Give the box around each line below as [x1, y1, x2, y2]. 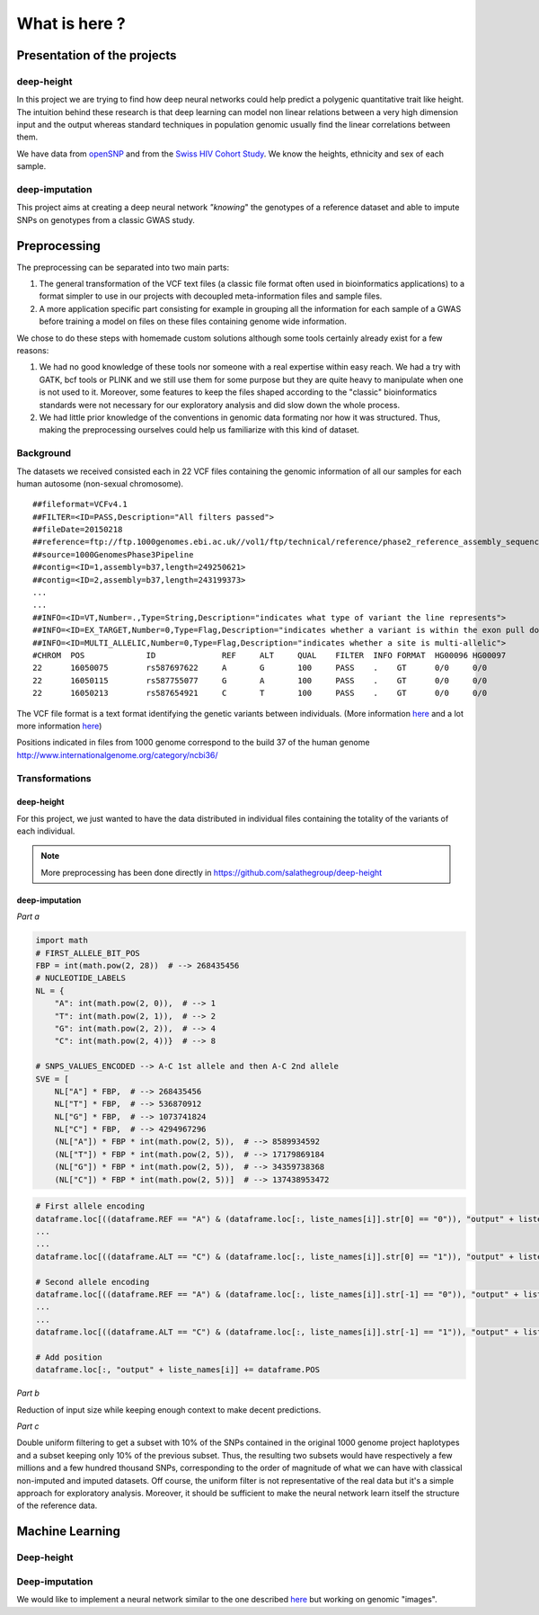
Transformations [16, 772, 92, 784]
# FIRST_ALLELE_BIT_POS [35, 948, 141, 958]
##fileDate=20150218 [32, 524, 123, 535]
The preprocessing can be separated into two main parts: [16, 262, 229, 272]
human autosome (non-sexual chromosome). [16, 477, 184, 489]
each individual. [16, 825, 75, 836]
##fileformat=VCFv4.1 [32, 499, 128, 510]
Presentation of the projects [16, 48, 177, 63]
